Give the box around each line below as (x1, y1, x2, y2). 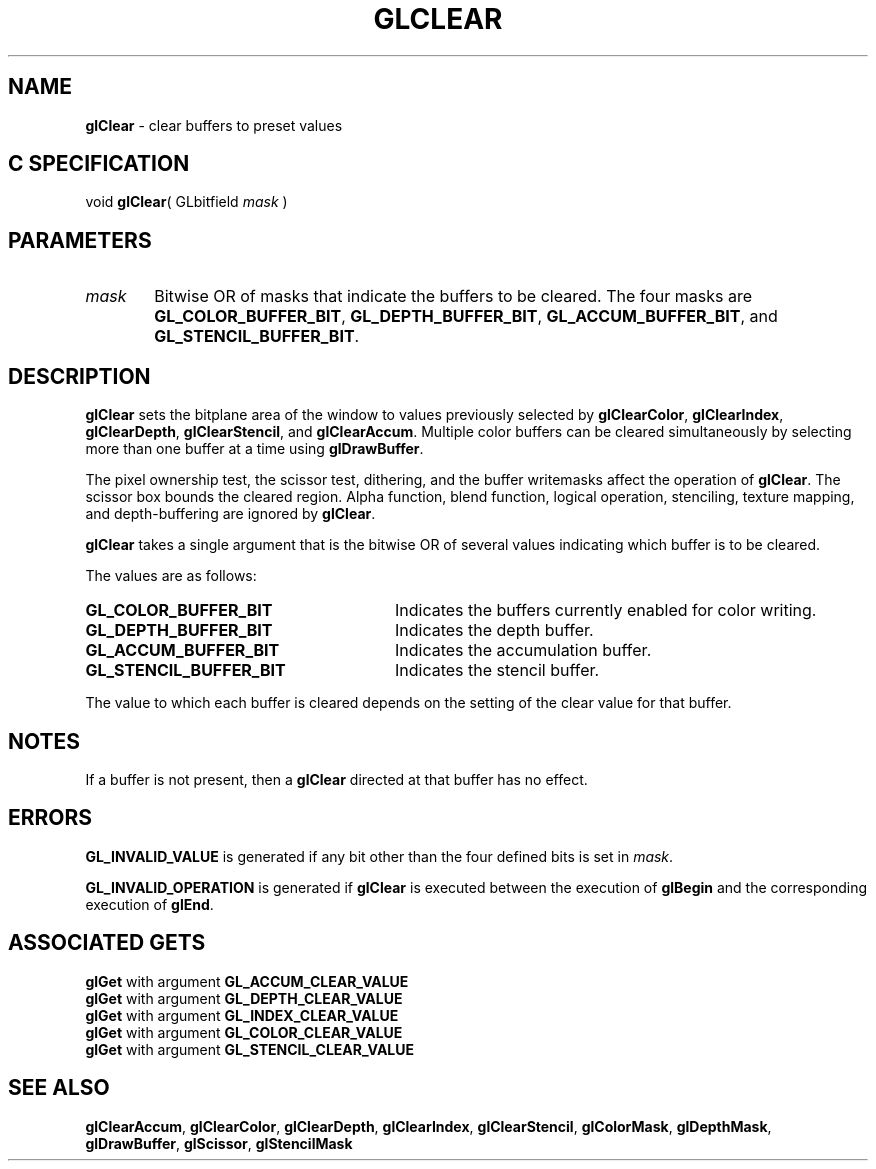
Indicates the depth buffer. (394, 620, 594, 641)
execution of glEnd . (85, 895, 214, 913)
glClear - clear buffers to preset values (85, 116, 343, 134)
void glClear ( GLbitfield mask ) (85, 193, 288, 211)
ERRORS (8, 805, 93, 831)
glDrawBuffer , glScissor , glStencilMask (85, 1134, 353, 1152)
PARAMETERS (8, 227, 152, 253)
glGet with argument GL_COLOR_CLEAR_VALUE (85, 1023, 403, 1041)
